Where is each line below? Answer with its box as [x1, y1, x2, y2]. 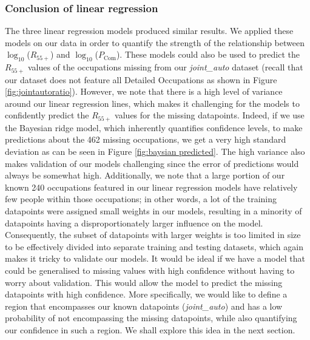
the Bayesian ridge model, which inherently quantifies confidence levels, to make [5, 121, 303, 134]
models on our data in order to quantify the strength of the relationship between [5, 36, 305, 49]
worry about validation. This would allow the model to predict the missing [5, 276, 283, 288]
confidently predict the [5, 109, 89, 121]
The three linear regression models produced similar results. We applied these [5, 24, 294, 37]
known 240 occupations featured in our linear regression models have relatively [5, 180, 298, 193]
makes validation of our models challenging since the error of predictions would [5, 157, 299, 169]
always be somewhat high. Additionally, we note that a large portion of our [5, 169, 285, 182]
